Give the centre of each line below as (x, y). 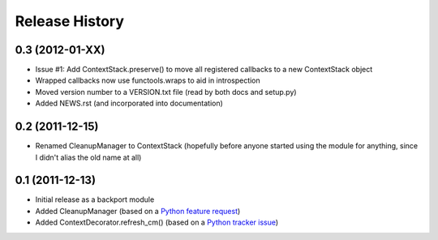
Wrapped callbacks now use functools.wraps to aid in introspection (148, 80)
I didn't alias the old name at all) (88, 157)
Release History (70, 21)
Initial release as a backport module (95, 199)
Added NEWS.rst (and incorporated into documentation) (129, 103)
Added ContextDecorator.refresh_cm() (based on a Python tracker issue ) (157, 222)
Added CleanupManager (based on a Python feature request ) (138, 211)
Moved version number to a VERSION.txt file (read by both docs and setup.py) (166, 92)
